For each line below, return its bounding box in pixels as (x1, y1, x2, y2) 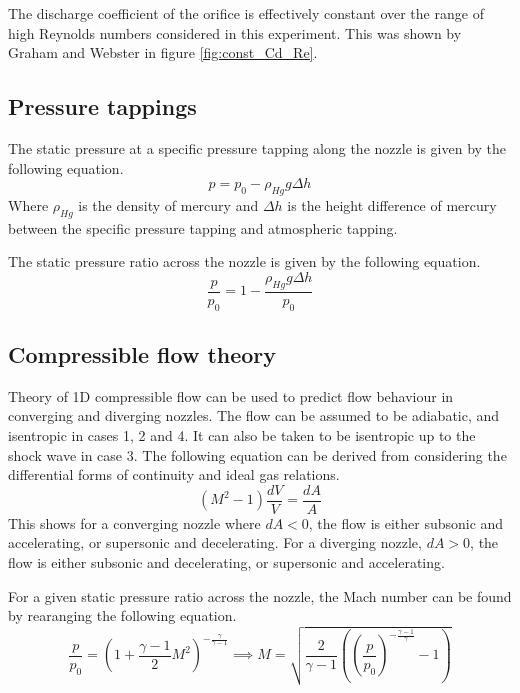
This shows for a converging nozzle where (8, 512, 261, 533)
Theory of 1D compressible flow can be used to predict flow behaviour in (8, 385, 454, 406)
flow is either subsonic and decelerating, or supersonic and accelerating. (8, 552, 445, 572)
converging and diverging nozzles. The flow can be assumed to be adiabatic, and (8, 405, 500, 426)
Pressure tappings (8, 91, 197, 122)
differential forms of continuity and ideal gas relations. (8, 464, 340, 485)
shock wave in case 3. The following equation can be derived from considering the (8, 444, 507, 465)
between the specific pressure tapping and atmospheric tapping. (8, 217, 398, 238)
